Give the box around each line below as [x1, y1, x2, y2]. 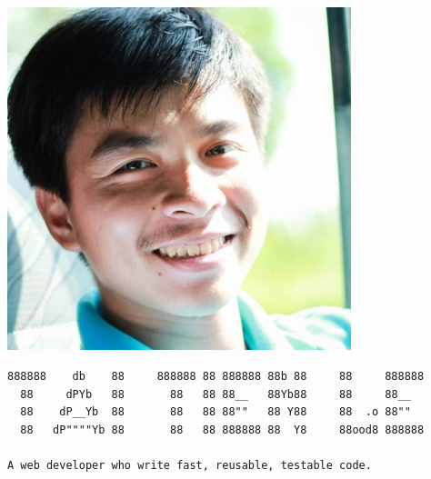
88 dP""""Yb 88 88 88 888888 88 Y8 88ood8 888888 [20, 423, 425, 436]
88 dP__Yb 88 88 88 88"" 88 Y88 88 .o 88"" [20, 405, 411, 419]
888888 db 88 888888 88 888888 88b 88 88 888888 [7, 370, 425, 384]
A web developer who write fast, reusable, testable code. [7, 458, 372, 472]
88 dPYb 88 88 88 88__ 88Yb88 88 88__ [20, 387, 411, 401]
